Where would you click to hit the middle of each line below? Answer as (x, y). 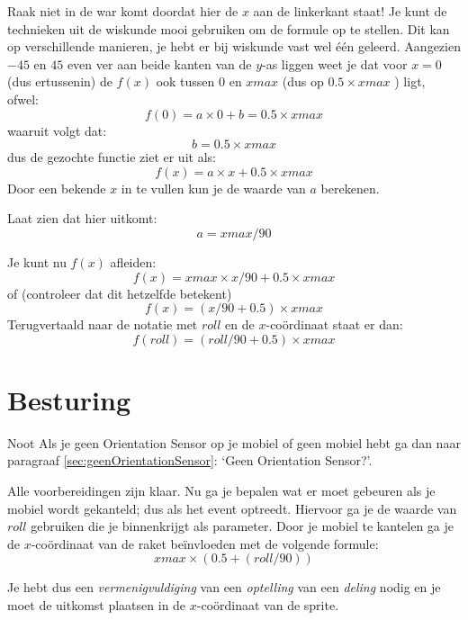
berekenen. (350, 188)
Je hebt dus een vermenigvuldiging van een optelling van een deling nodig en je (224, 587)
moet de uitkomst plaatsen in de (97, 605)
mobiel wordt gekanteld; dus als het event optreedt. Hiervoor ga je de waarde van (232, 508)
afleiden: (133, 261)
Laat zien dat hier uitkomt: (82, 218)
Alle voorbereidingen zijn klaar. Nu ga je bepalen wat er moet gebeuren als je (221, 491)
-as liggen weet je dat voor (335, 63)
